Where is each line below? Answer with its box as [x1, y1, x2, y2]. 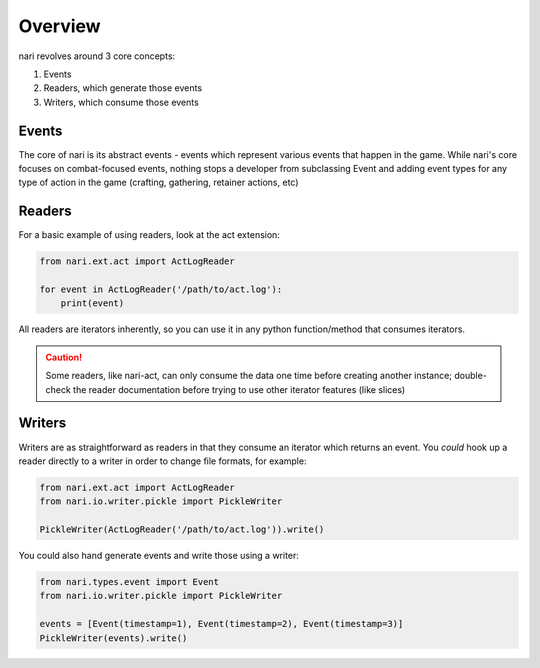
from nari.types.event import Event [39, 576, 220, 588]
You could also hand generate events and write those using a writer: [18, 550, 300, 562]
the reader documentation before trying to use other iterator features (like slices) [73, 383, 406, 395]
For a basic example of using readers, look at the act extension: [18, 229, 280, 241]
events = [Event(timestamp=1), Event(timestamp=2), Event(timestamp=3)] [39, 618, 404, 630]
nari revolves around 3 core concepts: [18, 50, 176, 62]
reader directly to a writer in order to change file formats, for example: [18, 455, 307, 467]
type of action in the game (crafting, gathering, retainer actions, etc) [18, 176, 299, 189]
